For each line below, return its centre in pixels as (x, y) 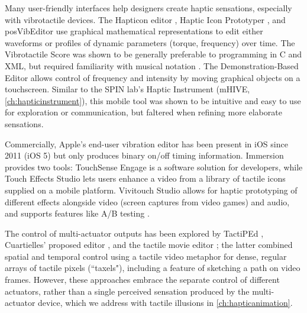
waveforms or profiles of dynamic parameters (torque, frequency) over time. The (150, 42)
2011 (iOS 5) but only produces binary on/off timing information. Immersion (144, 155)
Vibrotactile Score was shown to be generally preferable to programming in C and (153, 54)
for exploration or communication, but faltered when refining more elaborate (143, 112)
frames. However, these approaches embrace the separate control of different (142, 280)
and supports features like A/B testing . (77, 213)
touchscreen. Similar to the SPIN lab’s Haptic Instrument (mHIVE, (127, 89)
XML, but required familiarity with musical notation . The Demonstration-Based (152, 65)
